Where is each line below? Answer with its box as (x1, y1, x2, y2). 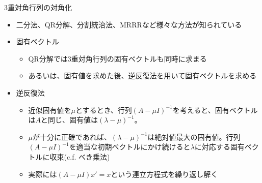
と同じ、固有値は (41, 114, 98, 125)
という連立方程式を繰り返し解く (111, 168, 218, 179)
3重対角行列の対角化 (4, 2, 72, 12)
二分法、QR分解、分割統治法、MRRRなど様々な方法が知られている (16, 19, 242, 29)
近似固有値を (28, 104, 71, 115)
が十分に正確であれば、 (33, 131, 111, 142)
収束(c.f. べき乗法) (49, 151, 110, 162)
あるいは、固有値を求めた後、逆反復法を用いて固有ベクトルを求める (28, 70, 257, 81)
